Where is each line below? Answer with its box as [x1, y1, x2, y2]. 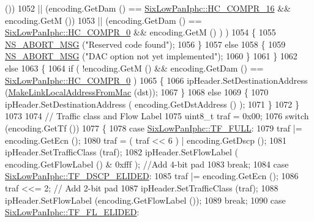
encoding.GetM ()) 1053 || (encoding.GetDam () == [5, 13, 202, 26]
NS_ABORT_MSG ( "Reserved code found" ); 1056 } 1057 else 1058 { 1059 [5, 37, 286, 50]
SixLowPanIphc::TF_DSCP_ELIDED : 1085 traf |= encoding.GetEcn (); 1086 [5, 169, 299, 182]
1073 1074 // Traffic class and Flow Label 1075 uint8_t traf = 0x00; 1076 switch [5, 109, 309, 122]
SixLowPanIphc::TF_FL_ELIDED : [5, 205, 140, 218]
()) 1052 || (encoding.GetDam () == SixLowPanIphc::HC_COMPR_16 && [5, 2, 291, 14]
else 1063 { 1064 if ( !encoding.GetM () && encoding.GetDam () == [5, 61, 264, 74]
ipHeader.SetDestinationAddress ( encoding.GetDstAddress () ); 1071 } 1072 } [5, 97, 299, 110]
